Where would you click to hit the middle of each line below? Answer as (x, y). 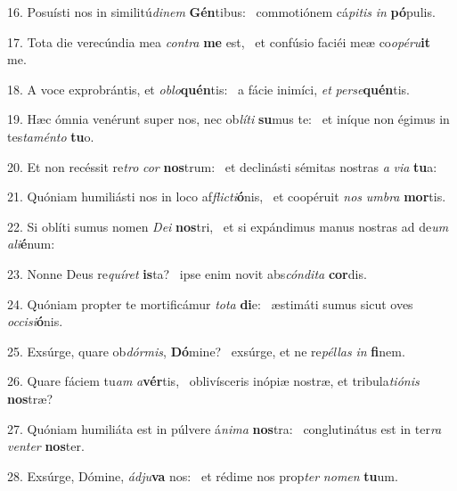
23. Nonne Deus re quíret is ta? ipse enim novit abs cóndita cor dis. (187, 273)
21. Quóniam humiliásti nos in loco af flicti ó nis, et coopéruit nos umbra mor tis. (227, 196)
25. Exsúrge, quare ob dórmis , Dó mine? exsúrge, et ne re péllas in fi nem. (206, 351)
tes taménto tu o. (51, 136)
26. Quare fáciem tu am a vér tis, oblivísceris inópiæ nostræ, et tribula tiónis (213, 381)
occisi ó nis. (35, 321)
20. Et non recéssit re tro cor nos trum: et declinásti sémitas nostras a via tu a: (222, 166)
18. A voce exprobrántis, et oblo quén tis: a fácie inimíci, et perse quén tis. (208, 89)
